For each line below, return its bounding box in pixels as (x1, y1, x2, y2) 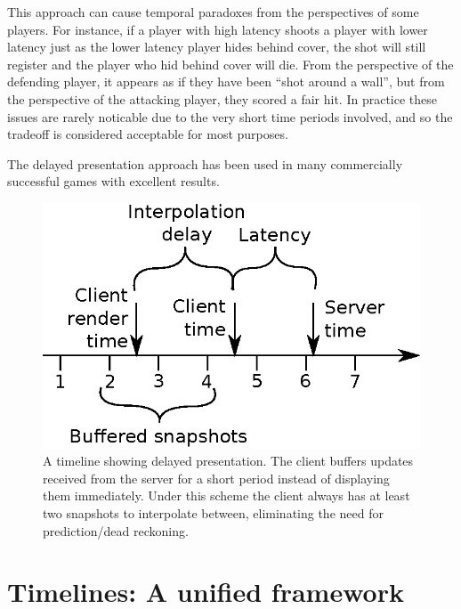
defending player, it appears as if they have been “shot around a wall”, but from (7, 72, 445, 91)
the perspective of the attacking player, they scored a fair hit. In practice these (7, 89, 438, 108)
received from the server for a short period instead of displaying (43, 468, 390, 487)
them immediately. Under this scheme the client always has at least (43, 486, 410, 505)
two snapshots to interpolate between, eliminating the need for (43, 503, 384, 522)
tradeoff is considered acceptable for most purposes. (7, 125, 288, 143)
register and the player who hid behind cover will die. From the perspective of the (7, 54, 454, 73)
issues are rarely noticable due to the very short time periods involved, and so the (7, 107, 453, 126)
